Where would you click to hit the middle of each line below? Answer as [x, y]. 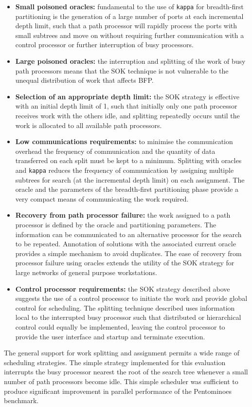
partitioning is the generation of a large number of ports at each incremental [129, 16]
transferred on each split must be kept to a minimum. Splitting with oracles [128, 160]
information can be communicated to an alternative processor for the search [128, 234]
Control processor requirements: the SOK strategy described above [123, 288]
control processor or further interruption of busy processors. [104, 45]
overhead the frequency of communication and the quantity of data [115, 151]
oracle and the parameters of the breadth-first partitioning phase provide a [127, 189]
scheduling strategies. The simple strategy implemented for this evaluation [115, 362]
